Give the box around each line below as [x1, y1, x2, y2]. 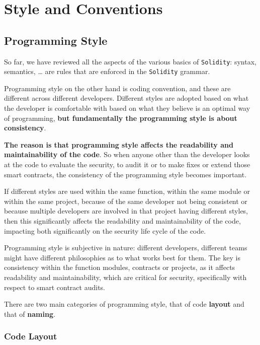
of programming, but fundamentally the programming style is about [4, 112, 237, 123]
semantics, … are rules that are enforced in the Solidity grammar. [4, 66, 210, 77]
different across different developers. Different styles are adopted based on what [4, 93, 249, 103]
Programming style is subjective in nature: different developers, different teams [4, 242, 247, 253]
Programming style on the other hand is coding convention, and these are [4, 83, 231, 93]
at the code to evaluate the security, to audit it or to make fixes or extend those [4, 159, 250, 170]
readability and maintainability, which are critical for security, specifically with [4, 271, 247, 282]
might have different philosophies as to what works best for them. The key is [4, 252, 240, 262]
